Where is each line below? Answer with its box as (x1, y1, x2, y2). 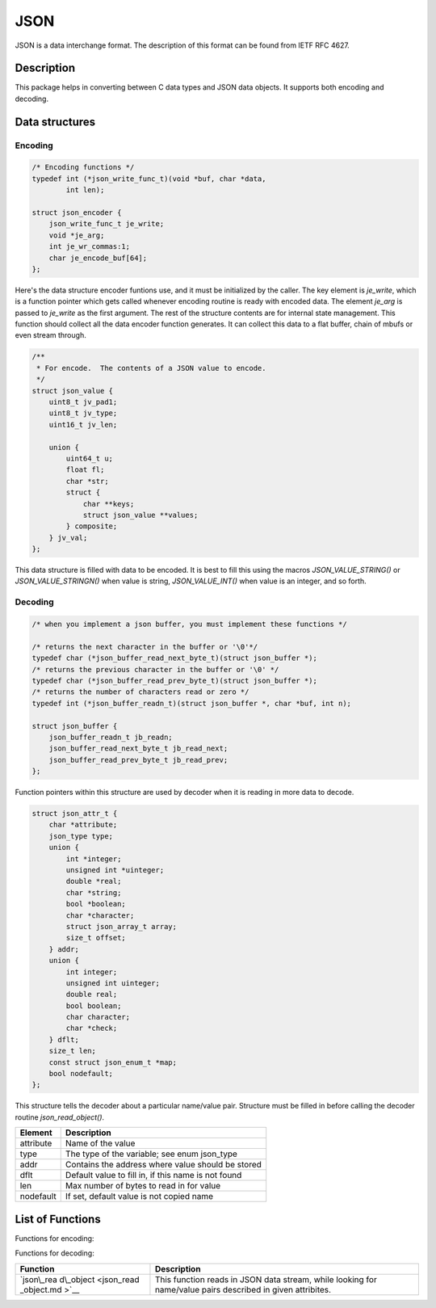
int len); (65, 186, 105, 195)
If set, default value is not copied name (65, 1191, 214, 1202)
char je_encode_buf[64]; (48, 253, 148, 263)
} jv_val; (48, 533, 88, 542)
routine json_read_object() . (15, 1112, 105, 1122)
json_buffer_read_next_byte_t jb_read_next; (48, 744, 228, 753)
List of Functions (15, 1212, 101, 1226)
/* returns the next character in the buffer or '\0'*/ (31, 642, 258, 651)
